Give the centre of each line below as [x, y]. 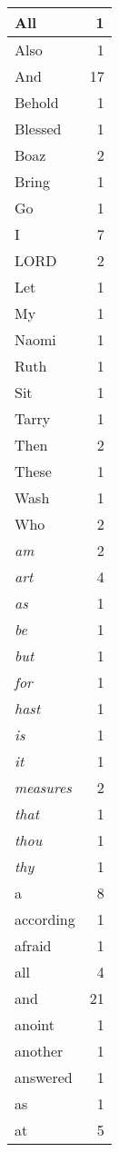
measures [43, 787]
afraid [33, 945]
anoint [35, 1024]
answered [44, 1077]
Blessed [38, 129]
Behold [37, 102]
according [45, 919]
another [39, 1051]
